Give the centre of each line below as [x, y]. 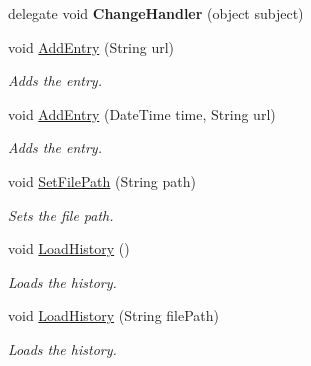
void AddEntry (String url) [91, 46]
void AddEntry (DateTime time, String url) [142, 113]
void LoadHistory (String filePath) [113, 315]
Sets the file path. [61, 214]
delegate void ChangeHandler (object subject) [156, 13]
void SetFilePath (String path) [102, 180]
